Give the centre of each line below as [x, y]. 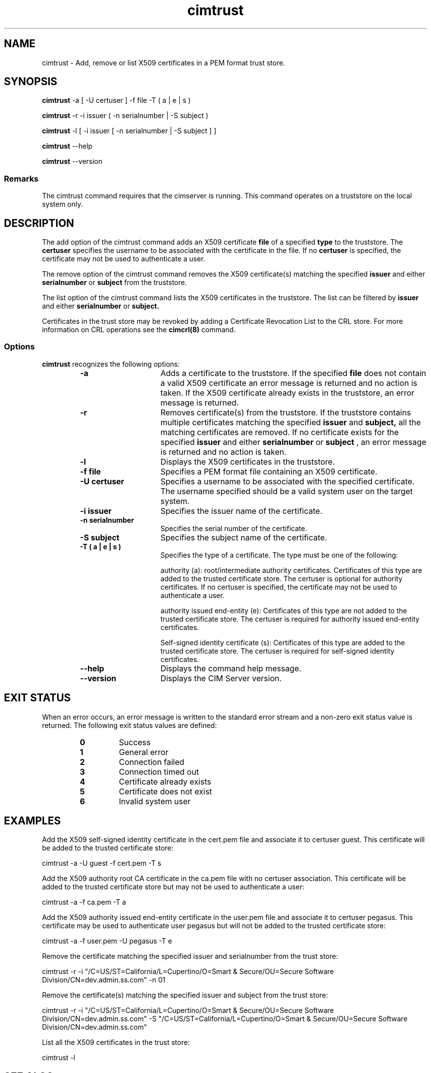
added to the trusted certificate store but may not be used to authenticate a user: [173, 887]
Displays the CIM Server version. [221, 678]
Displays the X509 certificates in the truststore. [248, 461]
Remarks [21, 178]
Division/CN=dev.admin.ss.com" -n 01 [104, 980]
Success [135, 742]
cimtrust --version [72, 161]
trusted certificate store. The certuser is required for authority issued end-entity [290, 619]
